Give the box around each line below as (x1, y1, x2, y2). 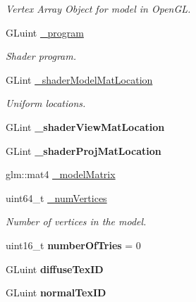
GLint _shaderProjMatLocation (6, 143, 161, 158)
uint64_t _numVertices (6, 190, 107, 205)
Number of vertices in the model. (6, 214, 147, 229)
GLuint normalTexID (6, 285, 106, 300)
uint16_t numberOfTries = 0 (6, 237, 141, 252)
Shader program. (6, 49, 77, 63)
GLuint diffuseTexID (6, 261, 104, 276)
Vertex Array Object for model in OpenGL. (6, 1, 191, 15)
